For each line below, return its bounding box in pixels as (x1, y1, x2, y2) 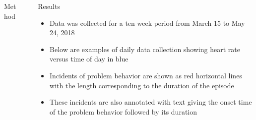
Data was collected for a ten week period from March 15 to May (50, 17, 245, 28)
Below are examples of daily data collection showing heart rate (50, 44, 240, 54)
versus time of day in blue (50, 54, 128, 64)
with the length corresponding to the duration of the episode (50, 80, 234, 90)
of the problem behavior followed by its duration (50, 106, 197, 117)
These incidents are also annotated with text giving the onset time (50, 97, 252, 107)
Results (38, 1, 60, 11)
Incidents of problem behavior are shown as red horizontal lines (50, 70, 242, 80)
